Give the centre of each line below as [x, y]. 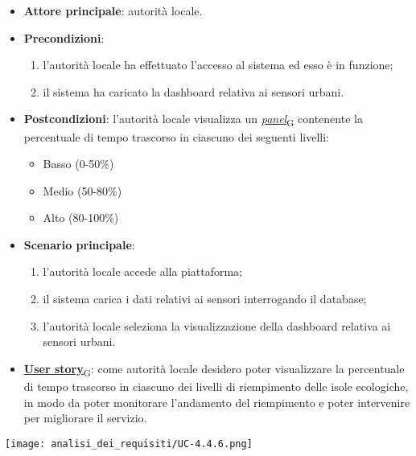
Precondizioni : [64, 37]
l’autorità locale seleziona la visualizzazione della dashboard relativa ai [217, 325]
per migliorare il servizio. [85, 418]
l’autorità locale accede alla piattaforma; [143, 271]
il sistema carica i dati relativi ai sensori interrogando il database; [205, 299]
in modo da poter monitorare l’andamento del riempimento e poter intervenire [217, 402]
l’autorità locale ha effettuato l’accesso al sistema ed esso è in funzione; [218, 65]
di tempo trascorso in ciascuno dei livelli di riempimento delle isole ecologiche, [216, 386]
